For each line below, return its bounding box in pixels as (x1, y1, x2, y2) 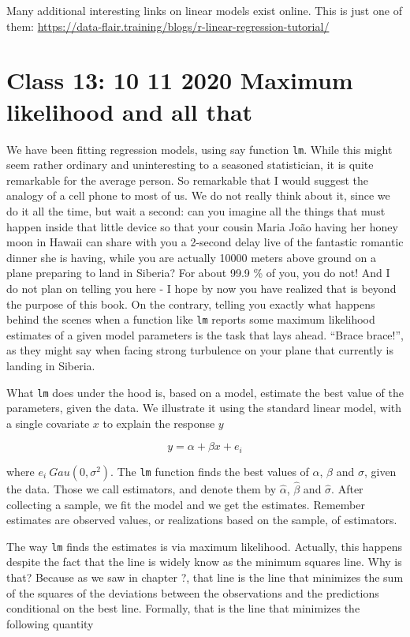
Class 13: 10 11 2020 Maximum (6, 64, 353, 96)
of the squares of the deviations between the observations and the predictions (6, 584, 379, 601)
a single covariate (6, 414, 90, 431)
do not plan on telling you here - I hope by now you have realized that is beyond (6, 279, 397, 296)
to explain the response (102, 414, 215, 431)
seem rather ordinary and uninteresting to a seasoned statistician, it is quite (6, 156, 374, 173)
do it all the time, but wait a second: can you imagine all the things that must (6, 202, 386, 219)
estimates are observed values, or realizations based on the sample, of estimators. (6, 511, 397, 528)
